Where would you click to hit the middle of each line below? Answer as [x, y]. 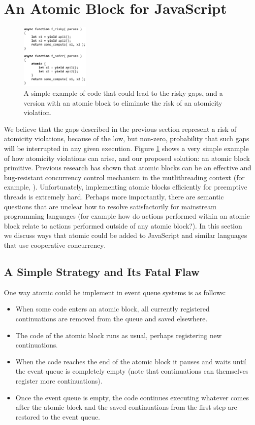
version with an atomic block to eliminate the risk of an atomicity [123, 102]
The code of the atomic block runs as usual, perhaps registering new [118, 335]
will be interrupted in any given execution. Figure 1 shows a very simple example [127, 148]
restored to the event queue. [58, 416]
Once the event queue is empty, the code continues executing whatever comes [132, 397]
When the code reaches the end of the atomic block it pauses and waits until [131, 361]
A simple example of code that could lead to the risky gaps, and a [123, 93]
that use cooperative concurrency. [55, 245]
